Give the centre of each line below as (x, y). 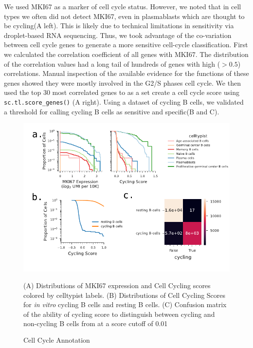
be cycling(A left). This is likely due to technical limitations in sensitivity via (119, 26)
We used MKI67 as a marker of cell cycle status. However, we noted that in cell (123, 6)
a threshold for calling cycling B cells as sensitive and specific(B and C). (112, 111)
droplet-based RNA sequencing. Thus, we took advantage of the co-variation (118, 35)
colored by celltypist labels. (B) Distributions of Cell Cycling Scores (125, 295)
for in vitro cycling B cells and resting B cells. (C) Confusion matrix (125, 304)
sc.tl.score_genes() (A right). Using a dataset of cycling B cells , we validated (124, 101)
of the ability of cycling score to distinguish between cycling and (119, 314)
